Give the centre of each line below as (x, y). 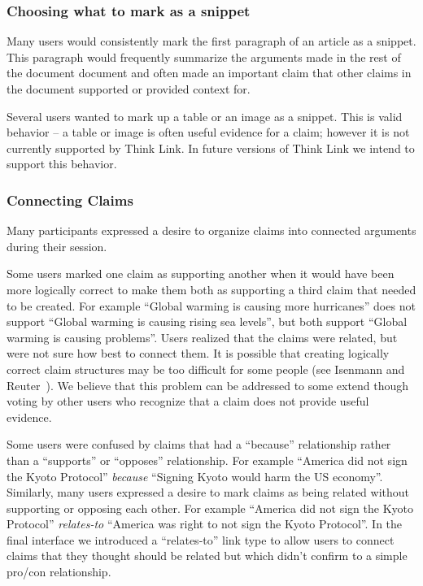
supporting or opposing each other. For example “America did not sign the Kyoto (210, 508)
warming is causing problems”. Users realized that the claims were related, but (202, 337)
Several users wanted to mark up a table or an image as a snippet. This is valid (205, 116)
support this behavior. (62, 164)
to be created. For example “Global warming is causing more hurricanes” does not (211, 305)
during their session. (57, 246)
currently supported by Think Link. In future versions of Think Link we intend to (211, 148)
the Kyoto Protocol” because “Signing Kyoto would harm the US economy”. (195, 476)
